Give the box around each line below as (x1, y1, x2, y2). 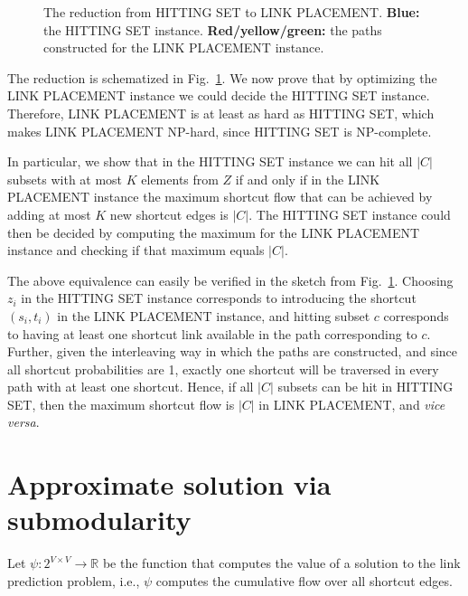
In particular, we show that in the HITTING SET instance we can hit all (7, 152, 413, 171)
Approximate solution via (7, 466, 332, 503)
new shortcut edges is (109, 204, 229, 223)
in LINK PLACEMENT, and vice (258, 394, 445, 413)
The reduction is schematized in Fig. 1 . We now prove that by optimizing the (7, 68, 437, 87)
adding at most (7, 204, 91, 223)
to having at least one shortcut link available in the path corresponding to (7, 324, 417, 343)
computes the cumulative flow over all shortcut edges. (155, 571, 453, 590)
